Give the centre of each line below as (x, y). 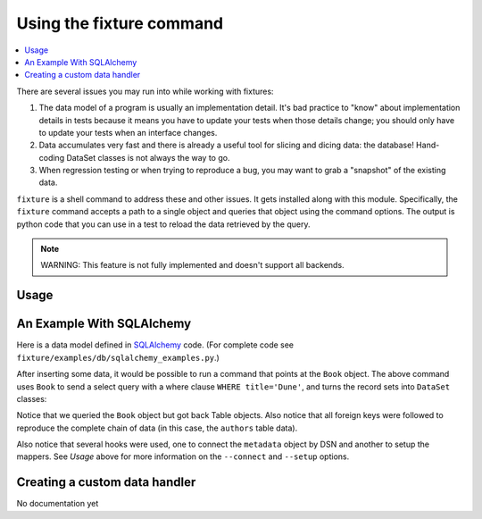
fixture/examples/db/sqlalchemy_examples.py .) (118, 357)
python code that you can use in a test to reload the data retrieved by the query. (163, 224)
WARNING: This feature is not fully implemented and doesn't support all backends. (192, 265)
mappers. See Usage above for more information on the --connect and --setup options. (183, 456)
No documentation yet (58, 504)
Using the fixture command (120, 23)
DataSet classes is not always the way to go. (148, 157)
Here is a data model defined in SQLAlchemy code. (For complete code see (155, 345)
